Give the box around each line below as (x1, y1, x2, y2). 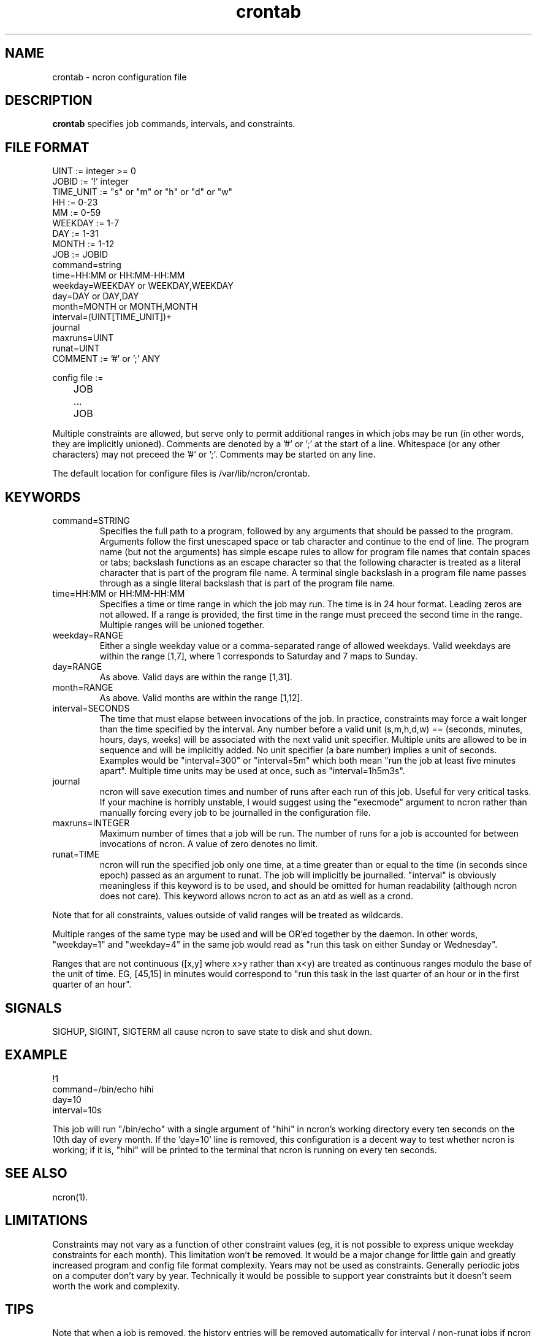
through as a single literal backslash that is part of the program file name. (99, 578, 395, 589)
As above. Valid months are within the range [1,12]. (99, 693, 303, 704)
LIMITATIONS (5, 1213, 88, 1229)
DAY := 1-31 (52, 228, 99, 239)
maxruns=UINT (52, 332, 114, 344)
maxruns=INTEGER (52, 818, 130, 829)
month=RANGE (52, 682, 113, 693)
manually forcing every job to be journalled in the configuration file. (99, 807, 371, 818)
